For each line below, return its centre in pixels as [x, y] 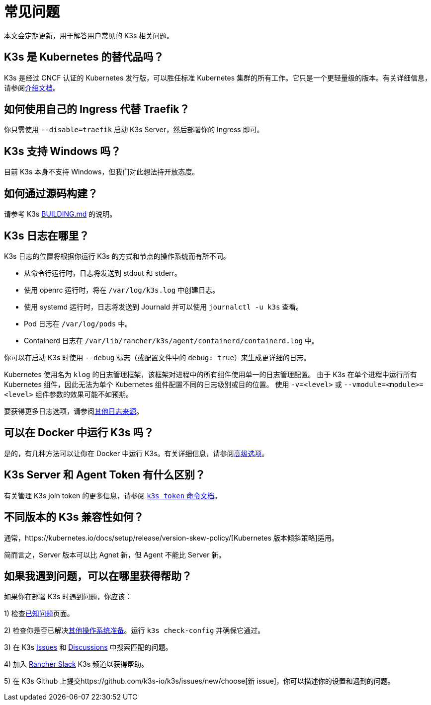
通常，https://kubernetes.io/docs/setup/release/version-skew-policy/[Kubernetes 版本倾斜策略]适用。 [171, 538]
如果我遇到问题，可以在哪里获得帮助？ [98, 576]
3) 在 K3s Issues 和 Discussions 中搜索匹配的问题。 [88, 647]
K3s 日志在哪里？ [47, 235]
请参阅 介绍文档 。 [32, 87]
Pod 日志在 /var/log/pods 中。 [78, 323]
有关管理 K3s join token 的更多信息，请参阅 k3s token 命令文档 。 [113, 495]
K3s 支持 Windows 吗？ [63, 151]
